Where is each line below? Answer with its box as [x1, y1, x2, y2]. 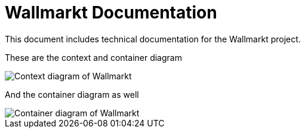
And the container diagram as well [5, 89, 139, 100]
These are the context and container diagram [5, 52, 182, 63]
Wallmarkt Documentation [5, 2, 217, 23]
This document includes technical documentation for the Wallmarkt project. [5, 33, 301, 44]
